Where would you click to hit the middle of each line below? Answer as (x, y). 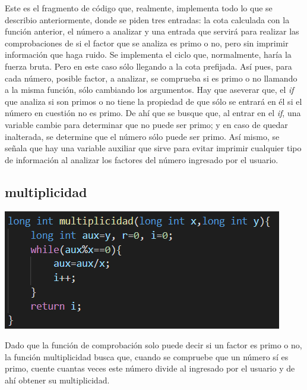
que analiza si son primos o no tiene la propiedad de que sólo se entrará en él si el (153, 101)
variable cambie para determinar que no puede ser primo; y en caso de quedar (146, 124)
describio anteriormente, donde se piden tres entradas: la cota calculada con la (147, 19)
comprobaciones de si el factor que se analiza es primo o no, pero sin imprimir (147, 43)
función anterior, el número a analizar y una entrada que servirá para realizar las (152, 31)
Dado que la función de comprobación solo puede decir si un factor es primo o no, (153, 345)
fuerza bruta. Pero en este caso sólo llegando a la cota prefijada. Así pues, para (148, 66)
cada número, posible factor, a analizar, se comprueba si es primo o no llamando (151, 78)
